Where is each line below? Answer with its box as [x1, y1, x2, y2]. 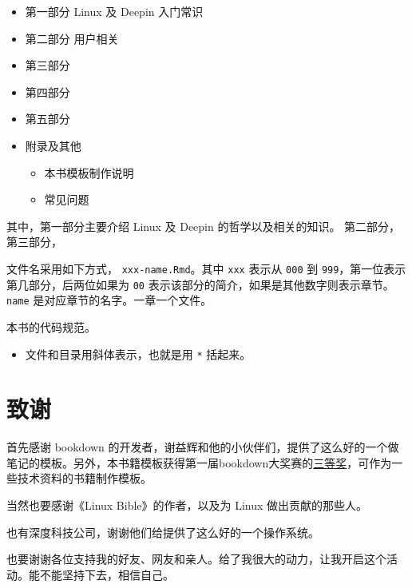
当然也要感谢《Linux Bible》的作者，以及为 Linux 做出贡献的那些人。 [6, 497, 368, 514]
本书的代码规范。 [6, 318, 96, 335]
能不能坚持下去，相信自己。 [28, 566, 174, 582]
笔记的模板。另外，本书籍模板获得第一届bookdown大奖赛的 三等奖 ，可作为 [6, 454, 392, 471]
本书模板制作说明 [44, 164, 134, 181]
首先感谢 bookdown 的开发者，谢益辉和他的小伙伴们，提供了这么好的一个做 [6, 439, 399, 455]
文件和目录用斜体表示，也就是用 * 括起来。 [25, 345, 252, 362]
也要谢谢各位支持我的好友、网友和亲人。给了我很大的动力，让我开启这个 [6, 550, 386, 567]
